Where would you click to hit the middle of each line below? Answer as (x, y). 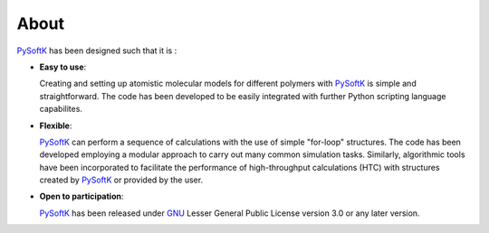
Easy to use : (63, 67)
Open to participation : (81, 196)
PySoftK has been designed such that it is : (97, 51)
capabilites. (61, 109)
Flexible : (56, 126)
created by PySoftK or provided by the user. (121, 180)
